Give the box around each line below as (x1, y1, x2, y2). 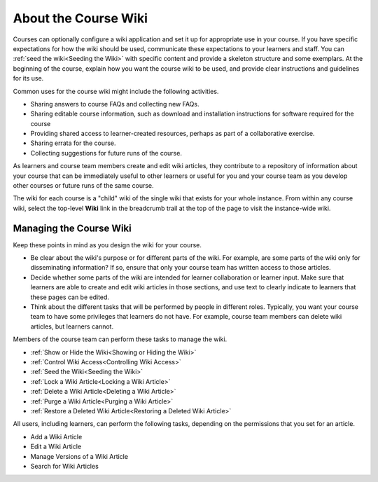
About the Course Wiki (13, 11, 148, 26)
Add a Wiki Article (30, 432, 83, 441)
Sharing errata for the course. (30, 139, 116, 147)
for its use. (13, 74, 44, 83)
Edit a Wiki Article (30, 442, 82, 451)
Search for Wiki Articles (30, 462, 99, 470)
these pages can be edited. (30, 293, 110, 301)
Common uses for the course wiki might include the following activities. (13, 87, 219, 95)
